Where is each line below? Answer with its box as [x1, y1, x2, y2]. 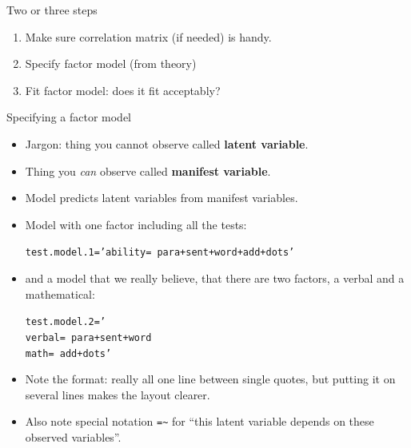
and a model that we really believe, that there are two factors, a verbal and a [25, 270, 405, 286]
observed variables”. [25, 429, 122, 445]
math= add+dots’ [25, 347, 112, 359]
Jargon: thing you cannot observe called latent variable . [25, 135, 309, 152]
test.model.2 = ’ [25, 316, 106, 328]
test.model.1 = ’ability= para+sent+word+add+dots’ [25, 247, 295, 259]
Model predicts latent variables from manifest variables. [25, 189, 298, 206]
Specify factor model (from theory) [25, 55, 197, 72]
